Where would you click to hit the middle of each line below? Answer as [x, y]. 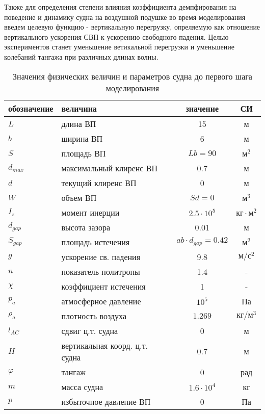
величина [79, 108]
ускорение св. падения [101, 256]
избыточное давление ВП [106, 401]
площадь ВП [84, 153]
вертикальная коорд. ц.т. [104, 345]
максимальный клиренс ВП [110, 168]
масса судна [82, 386]
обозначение [31, 108]
